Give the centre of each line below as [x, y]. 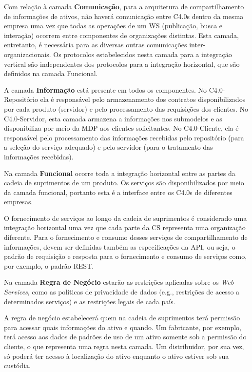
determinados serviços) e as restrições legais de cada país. [90, 301]
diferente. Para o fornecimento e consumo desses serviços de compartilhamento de [126, 237]
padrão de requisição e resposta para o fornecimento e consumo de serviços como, [126, 256]
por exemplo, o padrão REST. [49, 265]
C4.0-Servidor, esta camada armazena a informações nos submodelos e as [113, 118]
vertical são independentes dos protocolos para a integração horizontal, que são [122, 64]
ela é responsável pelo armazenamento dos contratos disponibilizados [143, 99]
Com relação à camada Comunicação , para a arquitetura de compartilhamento [124, 6]
